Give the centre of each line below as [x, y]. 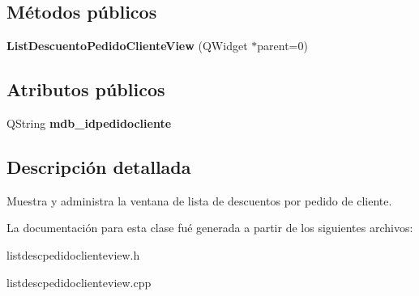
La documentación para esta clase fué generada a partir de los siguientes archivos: [210, 228]
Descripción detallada [99, 166]
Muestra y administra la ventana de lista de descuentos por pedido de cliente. [199, 200]
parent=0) [282, 46]
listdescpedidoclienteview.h [73, 254]
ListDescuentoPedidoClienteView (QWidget [127, 46]
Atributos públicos [86, 89]
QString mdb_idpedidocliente [89, 123]
